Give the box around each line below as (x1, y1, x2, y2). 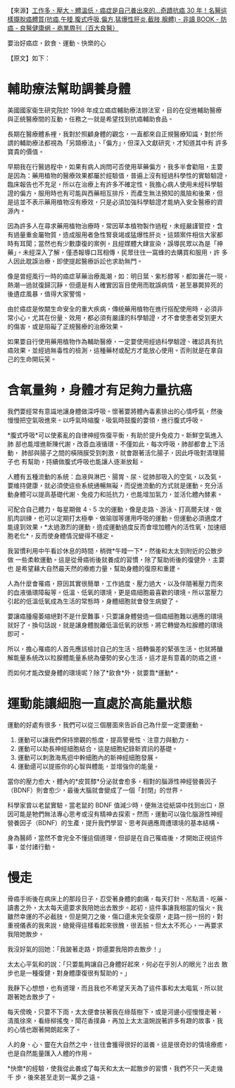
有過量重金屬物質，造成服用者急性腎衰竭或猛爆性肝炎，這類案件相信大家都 (7, 230, 223, 239)
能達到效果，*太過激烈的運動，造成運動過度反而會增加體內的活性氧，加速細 (7, 522, 227, 531)
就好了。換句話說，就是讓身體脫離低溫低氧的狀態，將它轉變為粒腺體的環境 (7, 620, 223, 629)
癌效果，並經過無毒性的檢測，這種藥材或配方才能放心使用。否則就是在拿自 (7, 345, 223, 355)
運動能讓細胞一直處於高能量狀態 (7, 696, 193, 712)
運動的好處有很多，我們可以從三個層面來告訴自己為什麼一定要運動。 (7, 720, 205, 729)
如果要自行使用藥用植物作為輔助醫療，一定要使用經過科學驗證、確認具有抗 (7, 337, 223, 345)
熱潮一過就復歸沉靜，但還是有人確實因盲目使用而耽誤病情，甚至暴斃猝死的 (7, 280, 223, 289)
